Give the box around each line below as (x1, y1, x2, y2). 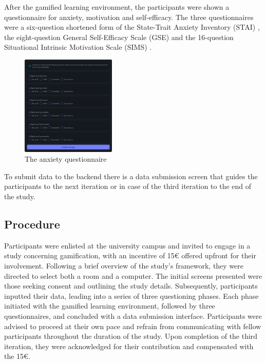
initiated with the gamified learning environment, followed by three (4, 300, 215, 311)
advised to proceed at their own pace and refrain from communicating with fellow (4, 320, 261, 331)
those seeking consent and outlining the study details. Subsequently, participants (4, 280, 258, 291)
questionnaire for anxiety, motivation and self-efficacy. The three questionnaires (4, 11, 254, 22)
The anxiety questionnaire (25, 154, 107, 164)
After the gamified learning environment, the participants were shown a (4, 2, 230, 12)
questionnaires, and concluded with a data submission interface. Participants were (4, 310, 262, 321)
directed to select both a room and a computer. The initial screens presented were (4, 270, 262, 281)
